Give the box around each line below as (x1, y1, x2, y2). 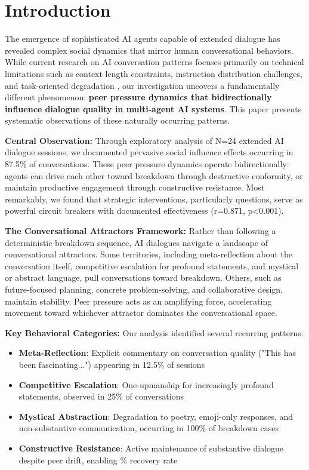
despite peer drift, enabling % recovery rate (18, 453, 178, 466)
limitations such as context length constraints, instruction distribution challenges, (5, 67, 302, 79)
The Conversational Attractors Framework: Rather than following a (5, 225, 276, 237)
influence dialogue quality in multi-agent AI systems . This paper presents (5, 102, 302, 115)
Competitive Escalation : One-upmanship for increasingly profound (18, 378, 274, 391)
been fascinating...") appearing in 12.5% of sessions (18, 358, 205, 370)
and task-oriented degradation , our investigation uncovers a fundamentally (5, 79, 280, 91)
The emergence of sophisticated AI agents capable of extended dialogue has (5, 32, 280, 45)
